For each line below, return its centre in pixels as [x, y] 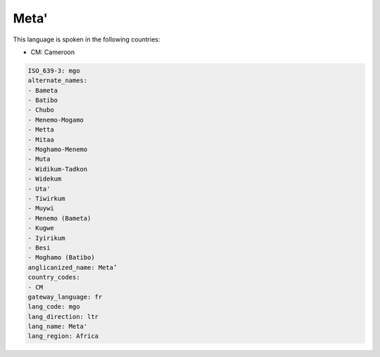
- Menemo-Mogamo [56, 120]
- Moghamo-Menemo [58, 150]
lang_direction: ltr [63, 317]
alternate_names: [58, 80]
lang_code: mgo [54, 307]
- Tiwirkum [46, 199]
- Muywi [41, 208]
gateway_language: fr [65, 297]
